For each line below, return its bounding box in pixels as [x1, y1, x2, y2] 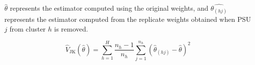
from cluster [9, 24, 46, 33]
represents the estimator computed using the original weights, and [10, 3, 208, 13]
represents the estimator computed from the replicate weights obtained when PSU [4, 14, 251, 24]
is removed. [54, 24, 88, 33]
